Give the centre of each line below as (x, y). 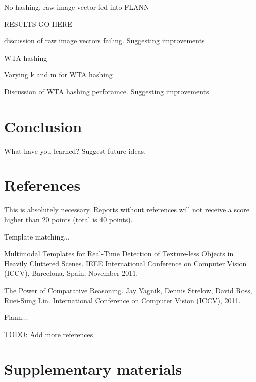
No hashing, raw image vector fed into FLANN (77, 7)
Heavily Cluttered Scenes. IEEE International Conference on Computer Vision (125, 263)
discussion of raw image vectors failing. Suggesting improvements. (106, 41)
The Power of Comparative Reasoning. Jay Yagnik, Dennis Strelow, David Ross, (128, 290)
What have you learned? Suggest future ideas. (75, 150)
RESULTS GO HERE (38, 23)
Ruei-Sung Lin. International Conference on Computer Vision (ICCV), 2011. (122, 300)
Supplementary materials (93, 369)
